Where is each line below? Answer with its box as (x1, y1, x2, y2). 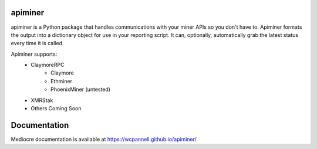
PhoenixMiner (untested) (50, 86, 111, 93)
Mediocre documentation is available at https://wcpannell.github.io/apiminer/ (11, 136, 197, 143)
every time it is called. (11, 40, 64, 47)
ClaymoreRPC (31, 62, 65, 69)
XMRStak (31, 97, 53, 104)
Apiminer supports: (11, 50, 58, 57)
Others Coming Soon (31, 105, 82, 112)
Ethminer (50, 77, 73, 84)
